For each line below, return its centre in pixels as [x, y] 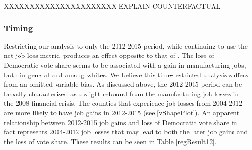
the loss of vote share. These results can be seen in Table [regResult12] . [110, 141]
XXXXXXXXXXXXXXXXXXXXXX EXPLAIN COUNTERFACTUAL [112, 6]
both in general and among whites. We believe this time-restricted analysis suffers [126, 74]
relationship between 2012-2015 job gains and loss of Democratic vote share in [121, 122]
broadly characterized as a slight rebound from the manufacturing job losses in [122, 93]
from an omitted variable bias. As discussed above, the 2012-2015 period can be [123, 84]
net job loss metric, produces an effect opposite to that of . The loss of [109, 55]
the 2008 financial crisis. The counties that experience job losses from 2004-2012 [123, 103]
